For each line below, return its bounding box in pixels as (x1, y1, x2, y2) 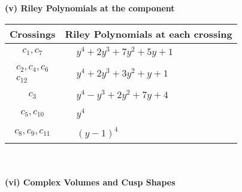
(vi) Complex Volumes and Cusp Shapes (5, 176, 176, 188)
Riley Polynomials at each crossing (65, 26, 232, 41)
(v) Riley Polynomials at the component (5, 2, 175, 14)
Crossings (10, 26, 56, 41)
